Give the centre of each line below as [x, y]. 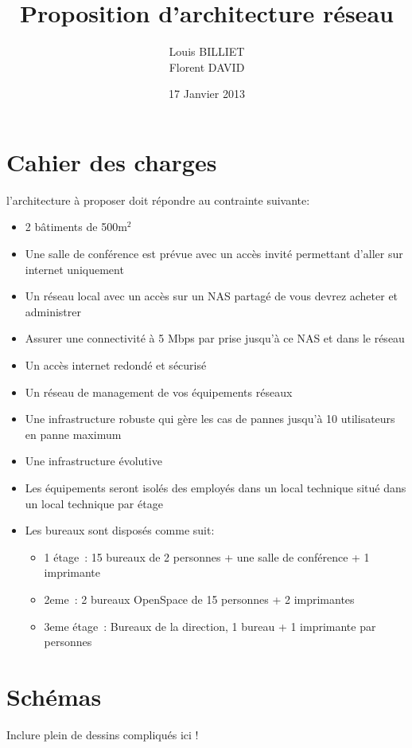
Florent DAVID [207, 67]
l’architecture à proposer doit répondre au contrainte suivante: [158, 200]
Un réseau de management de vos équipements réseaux [159, 392]
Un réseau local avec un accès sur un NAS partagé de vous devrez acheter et [212, 296]
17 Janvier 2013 [207, 94]
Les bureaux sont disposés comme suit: [120, 530]
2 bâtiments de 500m [76, 227]
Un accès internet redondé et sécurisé [116, 365]
